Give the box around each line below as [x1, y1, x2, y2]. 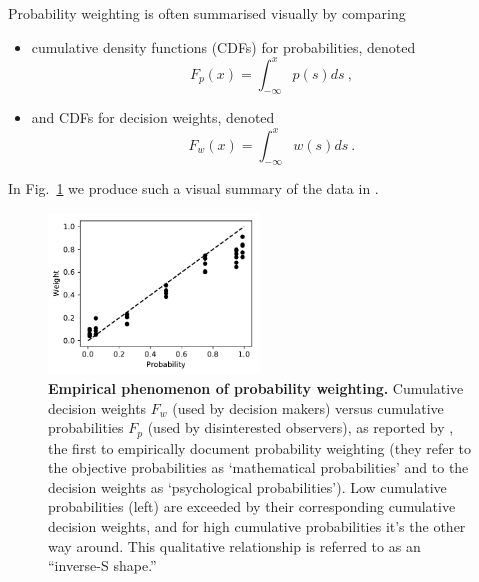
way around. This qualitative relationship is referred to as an [48, 535, 421, 556]
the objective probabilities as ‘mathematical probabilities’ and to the [48, 457, 469, 478]
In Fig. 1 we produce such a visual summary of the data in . [8, 178, 379, 199]
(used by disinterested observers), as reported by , [147, 417, 454, 438]
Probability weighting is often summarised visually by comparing [8, 3, 406, 23]
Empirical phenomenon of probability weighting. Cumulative [48, 378, 464, 399]
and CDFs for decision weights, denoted [31, 107, 275, 128]
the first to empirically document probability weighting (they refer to [48, 437, 472, 458]
